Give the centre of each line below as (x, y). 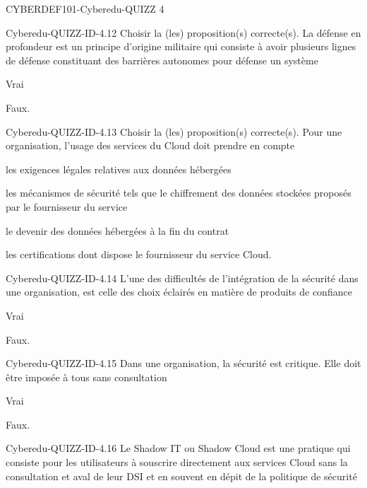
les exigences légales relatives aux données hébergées (119, 169)
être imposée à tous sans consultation (86, 377)
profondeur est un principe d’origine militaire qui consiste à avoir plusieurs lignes (181, 46)
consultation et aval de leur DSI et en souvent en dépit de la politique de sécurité (181, 476)
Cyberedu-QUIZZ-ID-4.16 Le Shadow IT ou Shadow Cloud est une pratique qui (178, 448)
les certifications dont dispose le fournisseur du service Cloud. (139, 254)
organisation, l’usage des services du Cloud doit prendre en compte (150, 145)
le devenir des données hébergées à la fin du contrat (118, 230)
